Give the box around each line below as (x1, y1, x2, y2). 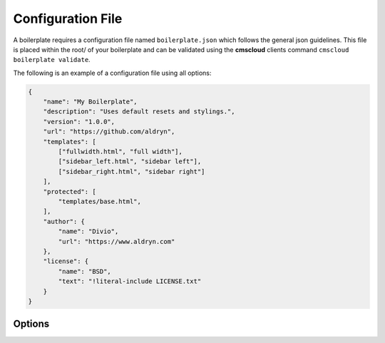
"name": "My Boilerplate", (43, 98, 138, 106)
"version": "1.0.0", (43, 118, 115, 126)
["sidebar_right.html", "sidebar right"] (58, 168, 205, 175)
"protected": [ (43, 188, 96, 195)
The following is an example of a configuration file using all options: (13, 68, 212, 77)
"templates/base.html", (58, 198, 142, 205)
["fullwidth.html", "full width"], (58, 148, 183, 156)
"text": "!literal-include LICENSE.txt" (58, 277, 202, 285)
